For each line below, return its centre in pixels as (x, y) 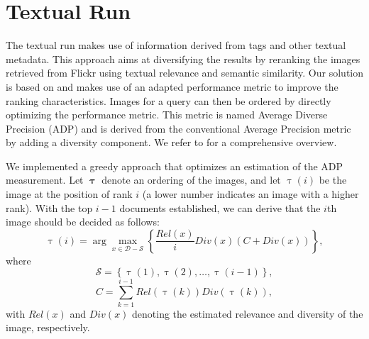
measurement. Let (45, 180)
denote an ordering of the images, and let (191, 180)
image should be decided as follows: (83, 222)
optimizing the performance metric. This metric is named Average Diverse (167, 115)
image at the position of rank (69, 194)
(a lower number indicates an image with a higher (250, 194)
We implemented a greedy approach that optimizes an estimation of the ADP (175, 166)
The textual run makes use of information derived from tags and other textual (176, 45)
